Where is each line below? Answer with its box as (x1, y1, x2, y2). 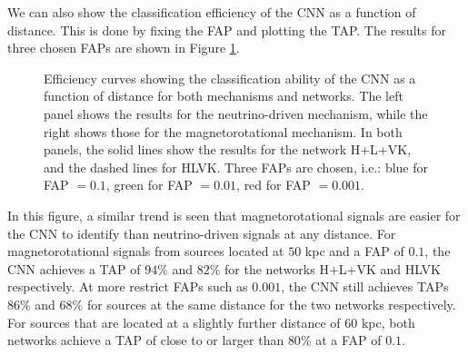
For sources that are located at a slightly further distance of (7, 312, 341, 331)
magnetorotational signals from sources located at (7, 242, 284, 261)
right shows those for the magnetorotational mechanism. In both (44, 122, 403, 141)
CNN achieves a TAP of (7, 259, 141, 278)
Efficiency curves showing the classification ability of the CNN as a (44, 68, 416, 87)
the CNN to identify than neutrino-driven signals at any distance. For (7, 223, 396, 242)
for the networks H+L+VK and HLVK (224, 259, 441, 278)
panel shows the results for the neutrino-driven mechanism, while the (44, 104, 428, 123)
